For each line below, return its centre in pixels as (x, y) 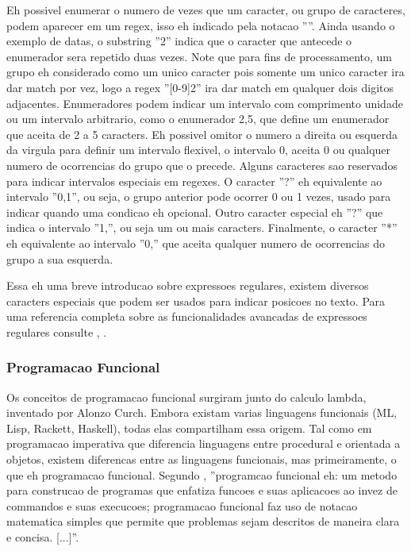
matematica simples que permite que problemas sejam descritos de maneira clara (203, 521)
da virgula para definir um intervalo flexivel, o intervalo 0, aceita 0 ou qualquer (199, 150)
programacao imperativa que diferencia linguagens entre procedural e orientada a (204, 443)
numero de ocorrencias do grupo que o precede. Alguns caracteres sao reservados (202, 165)
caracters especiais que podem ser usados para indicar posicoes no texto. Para (196, 301)
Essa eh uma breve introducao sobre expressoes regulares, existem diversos (188, 285)
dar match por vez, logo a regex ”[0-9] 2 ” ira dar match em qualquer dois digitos (200, 87)
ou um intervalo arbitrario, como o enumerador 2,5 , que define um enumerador (198, 119)
